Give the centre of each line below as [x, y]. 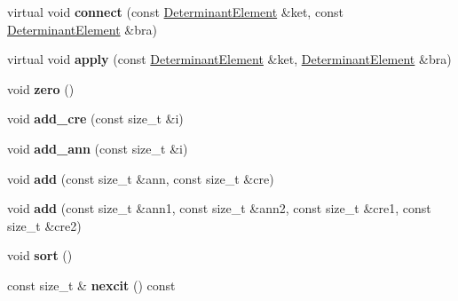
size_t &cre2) [44, 225]
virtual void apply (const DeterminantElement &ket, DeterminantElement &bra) [229, 59]
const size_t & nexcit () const [91, 285]
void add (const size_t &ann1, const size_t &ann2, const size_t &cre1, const [219, 208]
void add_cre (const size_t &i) [95, 119]
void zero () [41, 88]
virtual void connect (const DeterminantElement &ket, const [175, 12]
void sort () [40, 255]
